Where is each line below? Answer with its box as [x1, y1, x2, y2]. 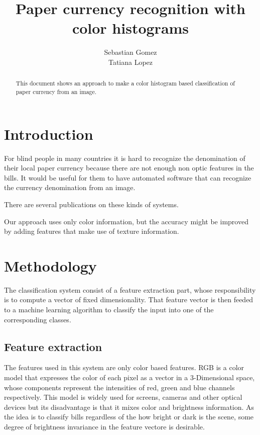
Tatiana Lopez [108, 56, 153, 67]
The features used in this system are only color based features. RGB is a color [4, 362, 244, 373]
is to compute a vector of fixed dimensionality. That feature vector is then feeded [4, 294, 253, 305]
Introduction [4, 123, 93, 144]
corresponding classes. [4, 314, 71, 324]
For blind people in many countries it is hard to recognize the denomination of [4, 152, 245, 163]
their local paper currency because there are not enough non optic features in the [4, 162, 254, 173]
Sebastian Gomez [104, 47, 157, 57]
